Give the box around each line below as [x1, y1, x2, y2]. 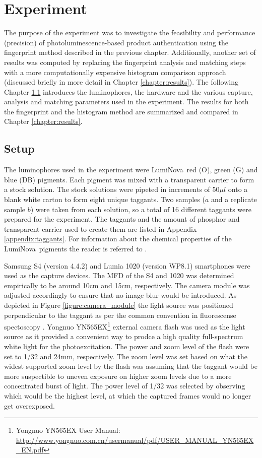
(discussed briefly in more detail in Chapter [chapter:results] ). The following [4, 77, 238, 87]
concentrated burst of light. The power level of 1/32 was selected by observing [4, 380, 245, 391]
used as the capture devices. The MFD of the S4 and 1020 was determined [4, 270, 234, 281]
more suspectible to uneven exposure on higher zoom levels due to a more [4, 370, 232, 381]
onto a [228, 184, 248, 194]
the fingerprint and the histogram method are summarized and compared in [4, 106, 238, 116]
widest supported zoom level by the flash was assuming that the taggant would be [4, 361, 257, 371]
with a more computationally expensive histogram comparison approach [4, 67, 226, 77]
